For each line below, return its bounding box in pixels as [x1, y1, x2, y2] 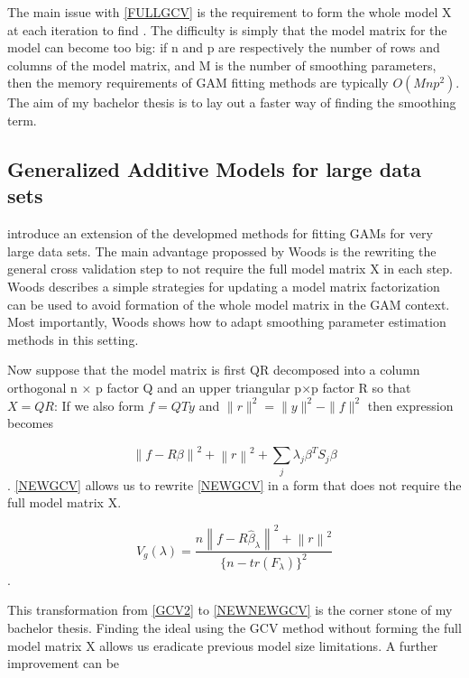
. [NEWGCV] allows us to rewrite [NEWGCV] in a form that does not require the [7, 475, 462, 494]
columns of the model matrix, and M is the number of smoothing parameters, [7, 55, 437, 74]
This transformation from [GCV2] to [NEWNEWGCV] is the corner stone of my [7, 600, 453, 619]
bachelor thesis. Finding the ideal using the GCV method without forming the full [7, 618, 462, 637]
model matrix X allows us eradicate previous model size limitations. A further [7, 636, 438, 655]
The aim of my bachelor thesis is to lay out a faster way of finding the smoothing [7, 93, 456, 112]
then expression [367, 395, 454, 414]
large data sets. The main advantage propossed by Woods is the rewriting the [7, 241, 437, 260]
